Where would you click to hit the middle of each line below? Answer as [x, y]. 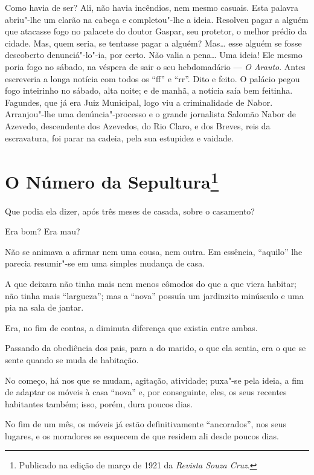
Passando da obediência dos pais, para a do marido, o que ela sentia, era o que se [155, 348]
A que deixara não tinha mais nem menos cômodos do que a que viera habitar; [151, 283]
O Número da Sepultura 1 [112, 180]
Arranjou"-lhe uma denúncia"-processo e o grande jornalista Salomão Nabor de [150, 114]
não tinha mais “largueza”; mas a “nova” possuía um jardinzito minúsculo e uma [154, 295]
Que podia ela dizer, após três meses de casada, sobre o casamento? [130, 211]
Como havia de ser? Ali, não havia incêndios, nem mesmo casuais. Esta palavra [152, 7]
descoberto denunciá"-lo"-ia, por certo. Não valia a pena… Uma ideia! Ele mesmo [154, 55]
